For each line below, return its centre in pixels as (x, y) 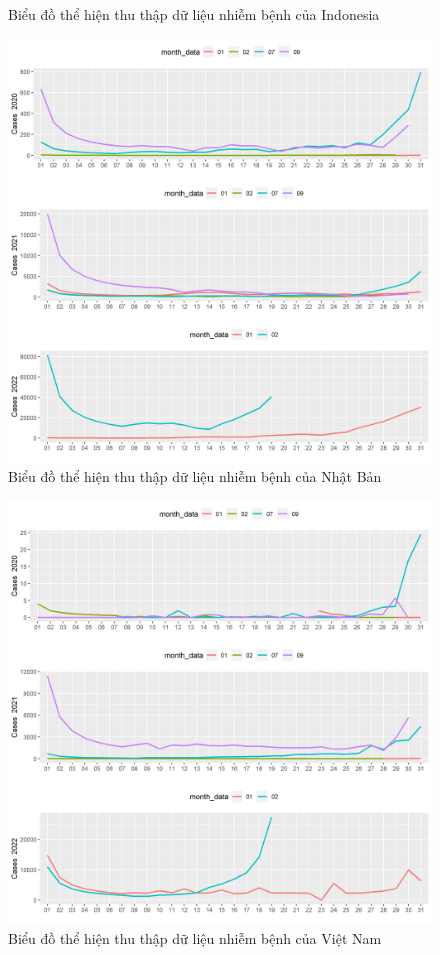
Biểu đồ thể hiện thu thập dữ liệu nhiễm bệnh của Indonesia (194, 14)
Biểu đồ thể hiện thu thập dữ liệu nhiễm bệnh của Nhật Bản (195, 476)
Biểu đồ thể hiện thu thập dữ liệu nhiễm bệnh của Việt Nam (195, 938)
